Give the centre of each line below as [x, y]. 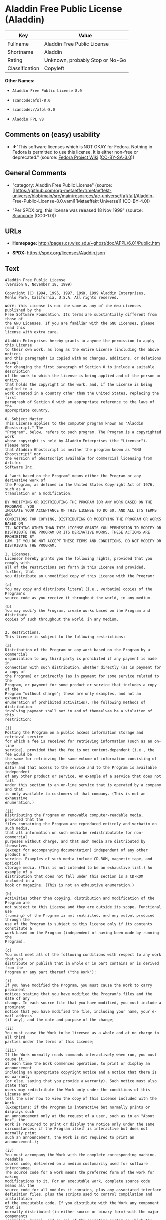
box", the [15, 1120]
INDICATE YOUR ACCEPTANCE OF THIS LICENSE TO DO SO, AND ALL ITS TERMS [81, 511]
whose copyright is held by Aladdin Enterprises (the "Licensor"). [77, 441]
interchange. [19, 1168]
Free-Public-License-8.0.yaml [43, 201]
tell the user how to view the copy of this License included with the [81, 1099]
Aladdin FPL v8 [28, 119]
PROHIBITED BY [20, 537]
